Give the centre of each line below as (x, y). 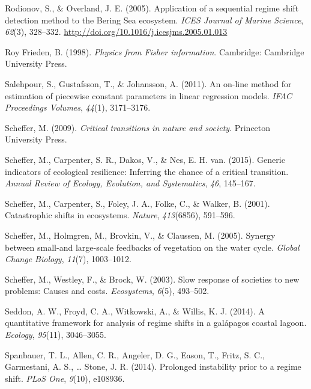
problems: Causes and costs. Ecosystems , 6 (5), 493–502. (107, 291)
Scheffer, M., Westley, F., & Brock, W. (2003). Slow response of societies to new (152, 279)
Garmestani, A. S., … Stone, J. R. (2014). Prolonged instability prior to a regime (153, 366)
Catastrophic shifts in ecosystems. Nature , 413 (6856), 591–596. (120, 215)
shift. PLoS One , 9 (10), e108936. (65, 378)
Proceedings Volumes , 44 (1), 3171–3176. (78, 107)
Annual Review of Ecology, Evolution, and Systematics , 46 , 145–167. (130, 183)
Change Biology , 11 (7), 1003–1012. (68, 259)
